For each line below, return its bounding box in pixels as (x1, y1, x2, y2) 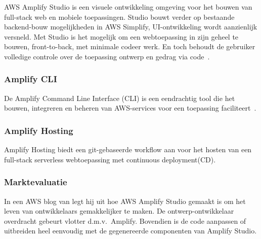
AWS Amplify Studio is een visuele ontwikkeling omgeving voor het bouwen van (4, 2, 252, 12)
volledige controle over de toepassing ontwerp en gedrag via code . (4, 51, 210, 61)
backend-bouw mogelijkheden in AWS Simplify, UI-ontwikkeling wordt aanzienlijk (4, 21, 257, 32)
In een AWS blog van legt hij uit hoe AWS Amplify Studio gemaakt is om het (4, 195, 246, 206)
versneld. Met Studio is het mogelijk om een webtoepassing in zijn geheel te (4, 31, 239, 42)
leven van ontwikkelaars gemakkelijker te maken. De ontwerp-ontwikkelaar (4, 206, 234, 216)
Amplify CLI (4, 73, 57, 85)
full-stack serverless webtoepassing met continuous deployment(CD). (4, 154, 216, 164)
